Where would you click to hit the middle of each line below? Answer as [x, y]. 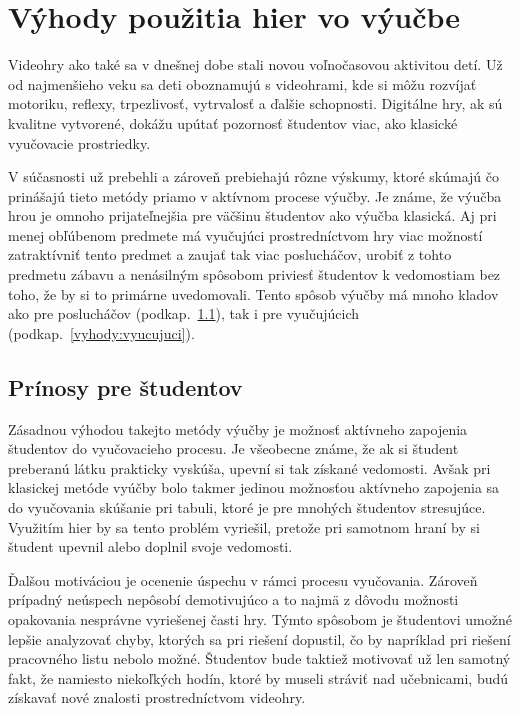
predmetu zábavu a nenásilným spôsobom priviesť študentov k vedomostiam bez [254, 274]
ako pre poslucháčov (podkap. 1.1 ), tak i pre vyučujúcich [183, 313]
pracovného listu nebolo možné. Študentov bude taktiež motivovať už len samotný [259, 658]
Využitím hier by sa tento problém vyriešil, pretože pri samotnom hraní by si [244, 526]
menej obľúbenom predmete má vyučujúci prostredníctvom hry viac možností [245, 234]
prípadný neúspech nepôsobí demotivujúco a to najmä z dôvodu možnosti [233, 599]
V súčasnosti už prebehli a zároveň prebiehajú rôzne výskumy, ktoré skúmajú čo [253, 176]
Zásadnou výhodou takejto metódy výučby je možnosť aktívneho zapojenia [238, 428]
